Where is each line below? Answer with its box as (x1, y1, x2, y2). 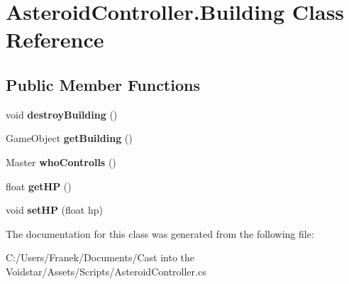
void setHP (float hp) (6, 202, 103, 217)
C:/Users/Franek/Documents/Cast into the (6, 250, 194, 265)
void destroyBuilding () (6, 106, 118, 121)
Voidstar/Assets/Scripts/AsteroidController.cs (6, 263, 206, 278)
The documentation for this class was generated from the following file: (6, 226, 314, 241)
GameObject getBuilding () (6, 131, 133, 146)
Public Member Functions (6, 73, 200, 95)
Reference (6, 25, 104, 54)
